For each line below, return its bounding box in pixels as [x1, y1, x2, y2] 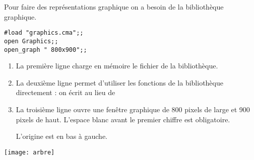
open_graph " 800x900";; [4, 46, 87, 53]
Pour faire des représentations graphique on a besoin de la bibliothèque [4, 2, 224, 12]
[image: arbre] [4, 148, 55, 156]
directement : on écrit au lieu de [16, 87, 115, 98]
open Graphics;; [4, 37, 58, 45]
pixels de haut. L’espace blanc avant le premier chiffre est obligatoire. [16, 114, 230, 124]
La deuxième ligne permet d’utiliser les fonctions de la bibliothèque [16, 77, 223, 88]
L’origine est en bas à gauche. [16, 131, 107, 141]
